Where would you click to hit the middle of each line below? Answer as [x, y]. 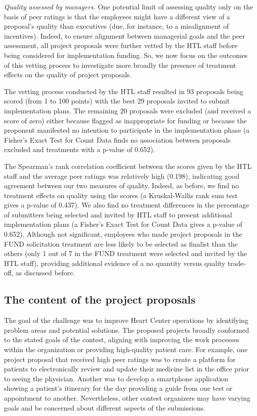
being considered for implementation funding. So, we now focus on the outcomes [126, 55]
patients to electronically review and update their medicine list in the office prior [127, 369]
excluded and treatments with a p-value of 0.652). [80, 149]
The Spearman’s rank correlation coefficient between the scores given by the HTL [128, 166]
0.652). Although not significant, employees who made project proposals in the [123, 234]
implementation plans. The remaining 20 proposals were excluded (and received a [128, 110]
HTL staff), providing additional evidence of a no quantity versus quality [115, 263]
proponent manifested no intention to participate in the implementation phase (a [127, 130]
